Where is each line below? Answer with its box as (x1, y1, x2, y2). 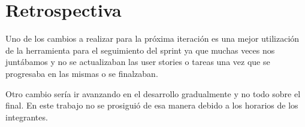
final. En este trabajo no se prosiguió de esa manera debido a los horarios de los (5, 99, 298, 111)
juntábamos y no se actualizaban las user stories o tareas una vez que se (5, 55, 270, 68)
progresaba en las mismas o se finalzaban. (5, 67, 158, 79)
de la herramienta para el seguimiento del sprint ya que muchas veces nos (5, 44, 275, 56)
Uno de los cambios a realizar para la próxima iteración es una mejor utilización (5, 32, 300, 45)
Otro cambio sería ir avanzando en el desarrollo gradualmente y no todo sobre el (5, 87, 301, 100)
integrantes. (5, 110, 48, 123)
